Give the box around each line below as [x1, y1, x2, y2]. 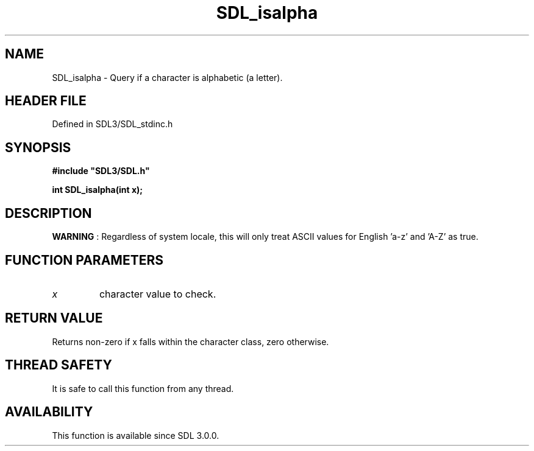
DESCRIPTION [5, 205, 92, 221]
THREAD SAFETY [5, 357, 112, 373]
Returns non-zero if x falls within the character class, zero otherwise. [52, 336, 329, 347]
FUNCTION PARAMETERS [5, 252, 163, 268]
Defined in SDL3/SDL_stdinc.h [52, 119, 173, 130]
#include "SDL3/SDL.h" [52, 166, 150, 177]
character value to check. [99, 287, 216, 300]
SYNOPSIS [5, 139, 71, 155]
